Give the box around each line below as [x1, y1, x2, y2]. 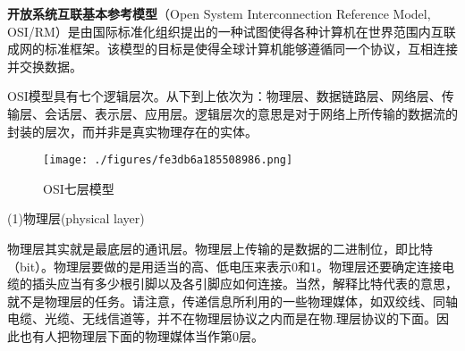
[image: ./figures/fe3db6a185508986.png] [43, 154, 293, 167]
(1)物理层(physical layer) [7, 209, 145, 228]
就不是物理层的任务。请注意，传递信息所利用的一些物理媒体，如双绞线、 [7, 291, 433, 310]
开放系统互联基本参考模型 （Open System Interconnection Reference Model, [7, 4, 431, 22]
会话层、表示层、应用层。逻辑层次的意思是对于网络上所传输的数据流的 [44, 104, 458, 122]
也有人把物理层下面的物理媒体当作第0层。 [19, 326, 264, 345]
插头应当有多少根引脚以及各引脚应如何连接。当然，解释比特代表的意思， [31, 274, 458, 293]
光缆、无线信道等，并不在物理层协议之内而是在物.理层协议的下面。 [44, 309, 436, 328]
